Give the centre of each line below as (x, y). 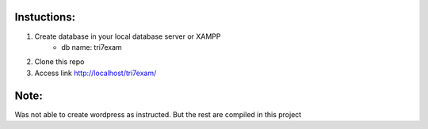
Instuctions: (45, 17)
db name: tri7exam (92, 47)
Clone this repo (59, 62)
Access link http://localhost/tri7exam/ (96, 73)
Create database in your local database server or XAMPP (128, 36)
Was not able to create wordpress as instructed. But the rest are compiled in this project (158, 114)
